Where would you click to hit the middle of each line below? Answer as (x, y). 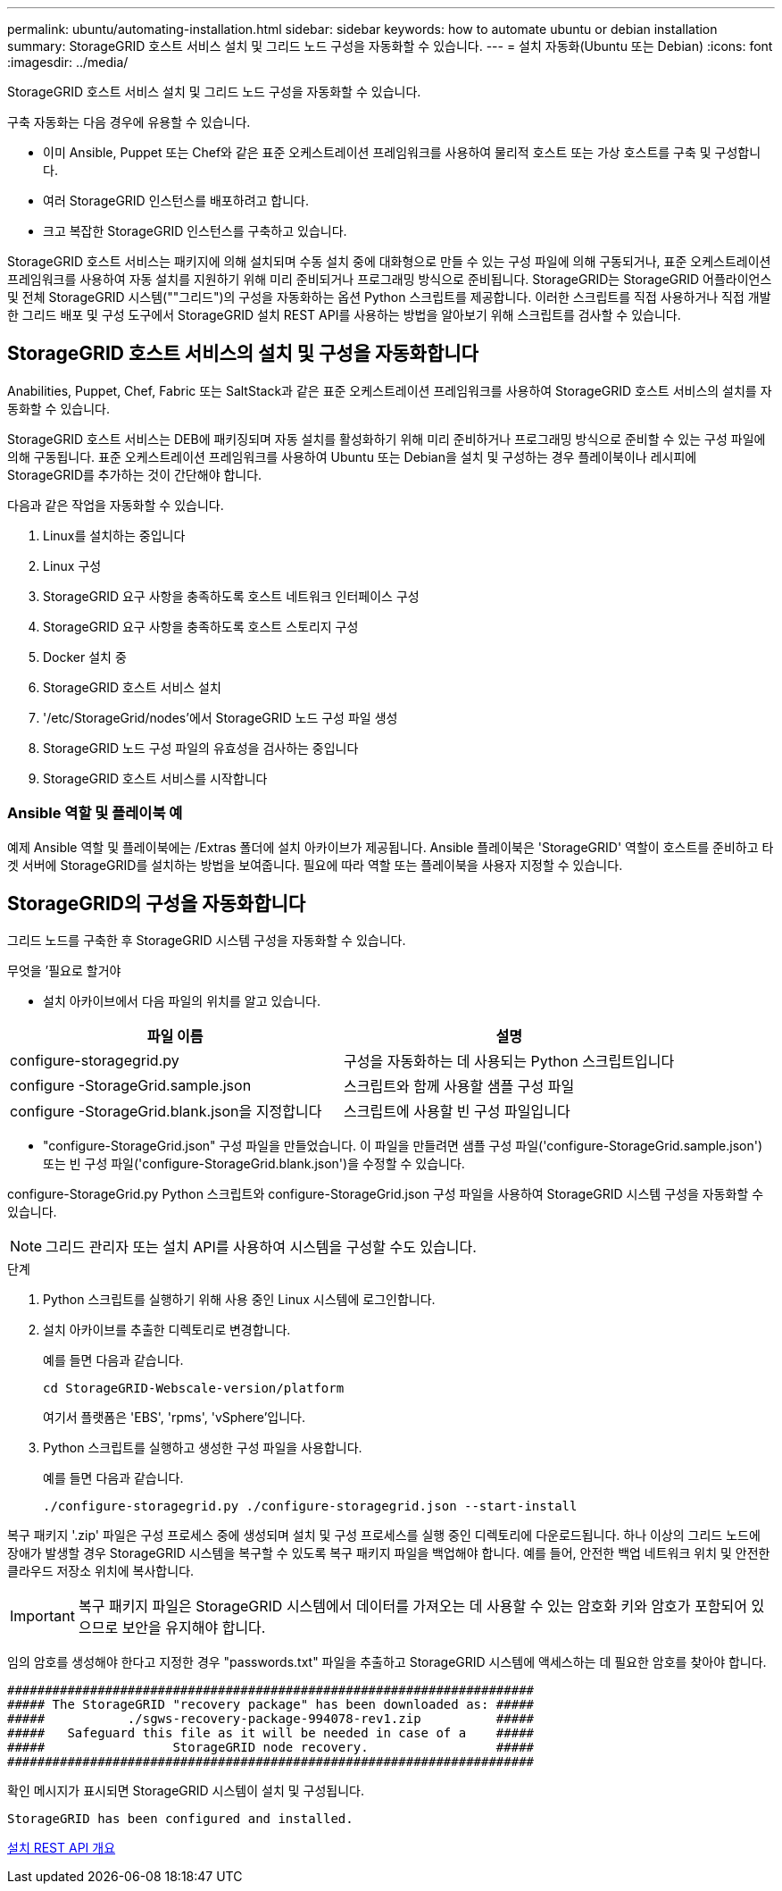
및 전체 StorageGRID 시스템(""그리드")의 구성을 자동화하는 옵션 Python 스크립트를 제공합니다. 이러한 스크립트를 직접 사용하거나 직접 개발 (389, 297)
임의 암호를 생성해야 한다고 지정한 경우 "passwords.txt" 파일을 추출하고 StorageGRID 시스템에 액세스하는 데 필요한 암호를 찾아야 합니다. (387, 1662)
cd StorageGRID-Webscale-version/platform (194, 1389)
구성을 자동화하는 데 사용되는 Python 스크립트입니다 (509, 1062)
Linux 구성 (72, 565)
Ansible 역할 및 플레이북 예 (95, 813)
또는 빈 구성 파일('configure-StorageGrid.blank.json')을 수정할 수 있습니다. (254, 1164)
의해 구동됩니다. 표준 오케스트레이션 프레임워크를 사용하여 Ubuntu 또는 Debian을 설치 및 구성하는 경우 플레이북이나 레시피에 (352, 456)
